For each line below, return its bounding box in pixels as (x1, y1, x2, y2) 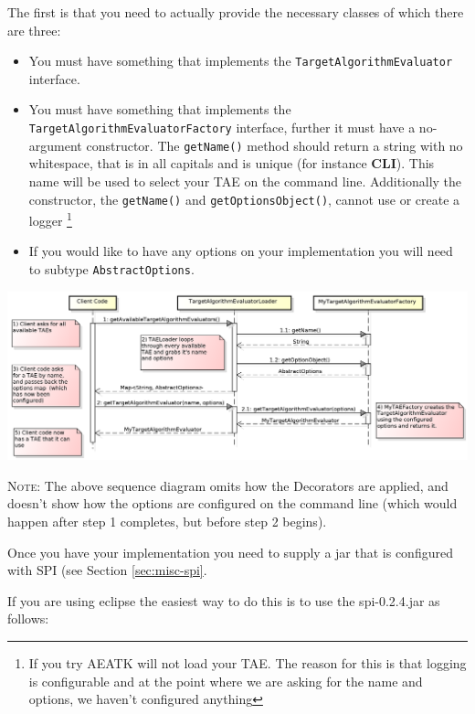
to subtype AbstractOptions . (28, 260, 195, 279)
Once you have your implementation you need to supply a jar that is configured (7, 542, 453, 561)
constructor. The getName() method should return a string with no (86, 135, 463, 155)
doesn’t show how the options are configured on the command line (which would (7, 494, 458, 513)
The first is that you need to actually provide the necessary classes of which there (7, 3, 464, 21)
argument (28, 135, 82, 155)
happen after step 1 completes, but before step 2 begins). (7, 512, 327, 531)
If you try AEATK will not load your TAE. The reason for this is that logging (28, 654, 467, 672)
